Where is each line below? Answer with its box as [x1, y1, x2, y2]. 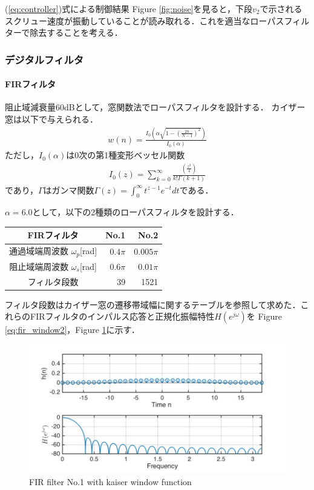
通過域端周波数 [9, 244, 68, 257]
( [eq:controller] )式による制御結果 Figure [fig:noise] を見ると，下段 [5, 2, 252, 15]
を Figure [246, 310, 282, 323]
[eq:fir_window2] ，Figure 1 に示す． [5, 323, 140, 336]
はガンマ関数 [43, 183, 94, 196]
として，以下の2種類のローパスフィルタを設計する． [32, 206, 239, 218]
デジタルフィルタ [5, 52, 84, 67]
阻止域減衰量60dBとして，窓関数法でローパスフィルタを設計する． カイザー [5, 101, 306, 113]
